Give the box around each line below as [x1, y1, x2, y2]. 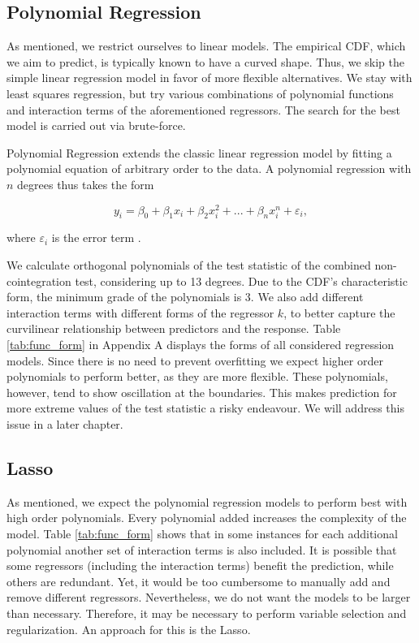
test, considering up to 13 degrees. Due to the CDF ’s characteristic [75, 272, 408, 289]
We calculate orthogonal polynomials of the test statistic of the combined [6, 257, 371, 274]
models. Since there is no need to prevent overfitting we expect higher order [6, 352, 383, 369]
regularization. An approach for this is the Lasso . [6, 620, 251, 637]
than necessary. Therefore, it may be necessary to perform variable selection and [6, 604, 407, 621]
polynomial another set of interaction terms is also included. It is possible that [6, 541, 397, 558]
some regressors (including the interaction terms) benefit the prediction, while [6, 557, 394, 574]
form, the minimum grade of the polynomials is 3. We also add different [6, 288, 364, 305]
